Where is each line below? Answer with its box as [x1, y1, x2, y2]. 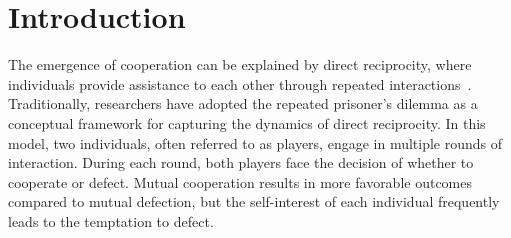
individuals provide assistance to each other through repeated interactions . [8, 73, 472, 94]
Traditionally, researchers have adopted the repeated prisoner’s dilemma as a [8, 93, 478, 114]
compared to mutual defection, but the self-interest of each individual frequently [8, 191, 500, 212]
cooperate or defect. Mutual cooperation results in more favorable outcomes [8, 171, 473, 192]
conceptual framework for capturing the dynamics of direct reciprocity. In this [8, 112, 486, 133]
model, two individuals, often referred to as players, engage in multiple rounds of [8, 132, 503, 153]
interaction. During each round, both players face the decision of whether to [8, 152, 474, 173]
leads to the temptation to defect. [8, 210, 214, 231]
